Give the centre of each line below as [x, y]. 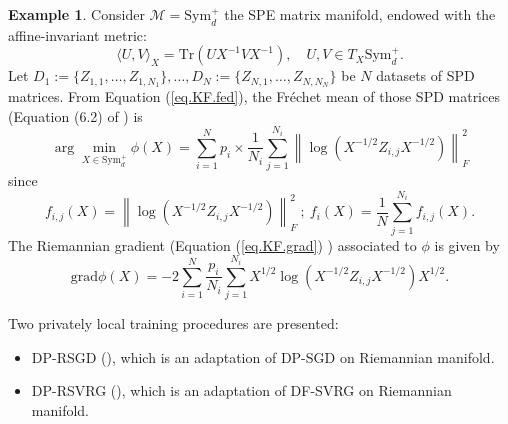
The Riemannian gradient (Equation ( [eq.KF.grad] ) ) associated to [212, 244]
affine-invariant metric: [77, 34]
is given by [467, 244]
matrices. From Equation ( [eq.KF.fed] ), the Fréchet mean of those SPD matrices [254, 96]
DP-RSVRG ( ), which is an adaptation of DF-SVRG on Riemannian [241, 390]
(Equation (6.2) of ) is [75, 115]
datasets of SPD [425, 75]
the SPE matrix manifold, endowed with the [360, 14]
